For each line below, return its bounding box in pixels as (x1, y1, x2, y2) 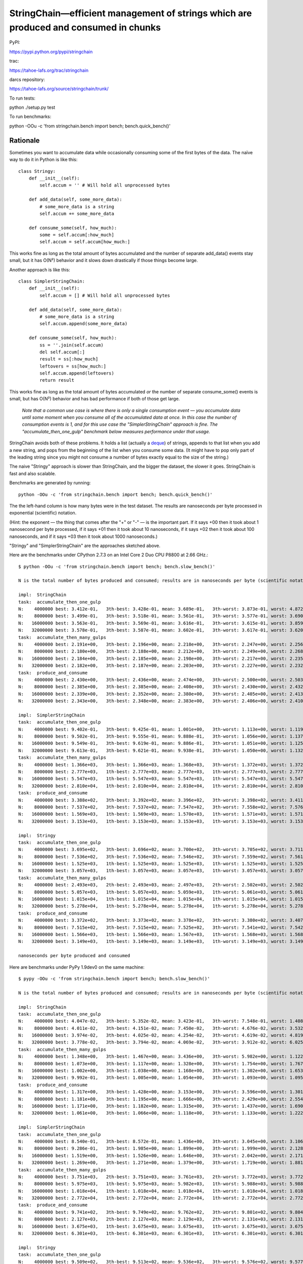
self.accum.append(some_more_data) (39, 321, 128, 327)
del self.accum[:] (39, 349, 85, 355)
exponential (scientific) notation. (9, 510, 77, 516)
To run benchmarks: (9, 114, 52, 120)
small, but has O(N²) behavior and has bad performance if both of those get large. (9, 396, 180, 402)
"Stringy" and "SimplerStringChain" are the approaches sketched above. (9, 543, 161, 549)
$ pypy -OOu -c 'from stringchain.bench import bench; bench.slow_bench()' (18, 976, 210, 981)
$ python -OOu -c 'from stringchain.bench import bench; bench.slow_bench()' (18, 564, 216, 569)
